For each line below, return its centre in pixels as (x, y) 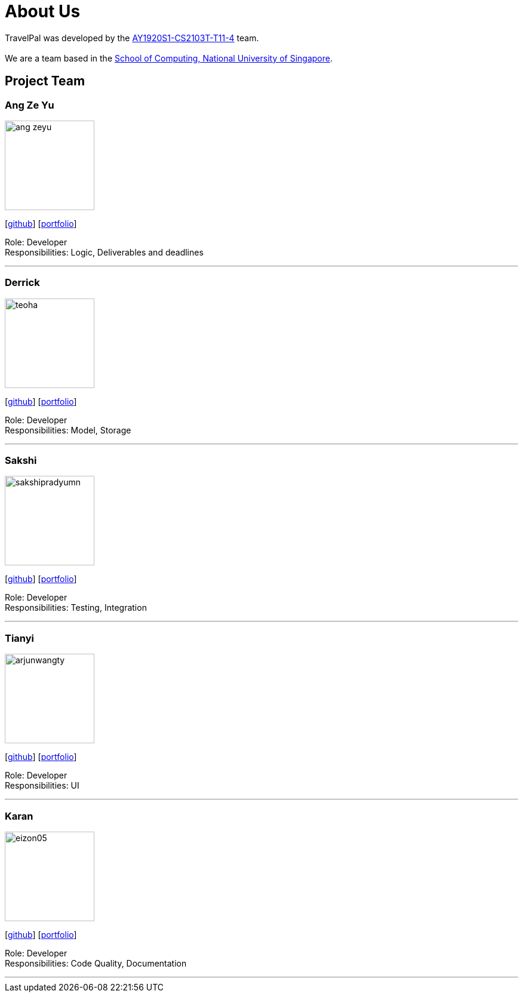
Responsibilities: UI (42, 786)
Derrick (22, 283)
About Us (43, 11)
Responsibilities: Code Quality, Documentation (96, 963)
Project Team (45, 81)
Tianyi (20, 638)
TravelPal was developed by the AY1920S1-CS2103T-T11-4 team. (132, 38)
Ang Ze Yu (30, 105)
